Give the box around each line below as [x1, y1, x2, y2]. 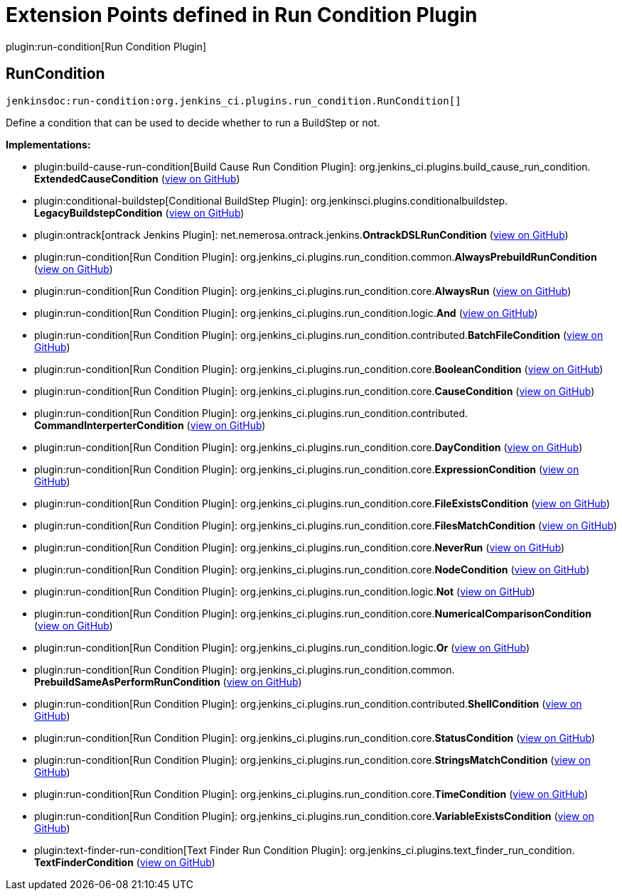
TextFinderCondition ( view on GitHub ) [34, 855, 215, 868]
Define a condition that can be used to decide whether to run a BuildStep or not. [6, 116, 380, 129]
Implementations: [6, 138, 91, 151]
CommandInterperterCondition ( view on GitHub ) [34, 419, 266, 431]
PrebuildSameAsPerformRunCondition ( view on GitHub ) [34, 675, 302, 688]
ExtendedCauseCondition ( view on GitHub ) [34, 172, 240, 185]
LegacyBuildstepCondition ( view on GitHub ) [34, 206, 245, 219]
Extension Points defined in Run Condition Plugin [6, 3, 478, 27]
